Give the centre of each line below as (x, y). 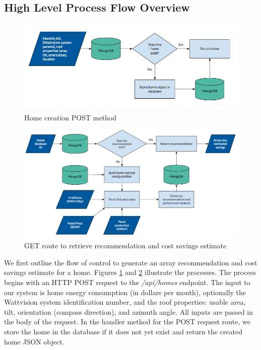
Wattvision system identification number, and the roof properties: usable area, (125, 302)
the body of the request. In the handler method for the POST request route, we (127, 322)
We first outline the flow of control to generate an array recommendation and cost (131, 262)
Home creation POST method (71, 117)
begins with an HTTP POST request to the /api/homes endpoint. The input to (127, 282)
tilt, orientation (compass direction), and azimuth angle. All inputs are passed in (129, 311)
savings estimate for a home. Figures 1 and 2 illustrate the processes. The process (130, 272)
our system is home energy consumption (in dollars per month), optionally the (125, 292)
